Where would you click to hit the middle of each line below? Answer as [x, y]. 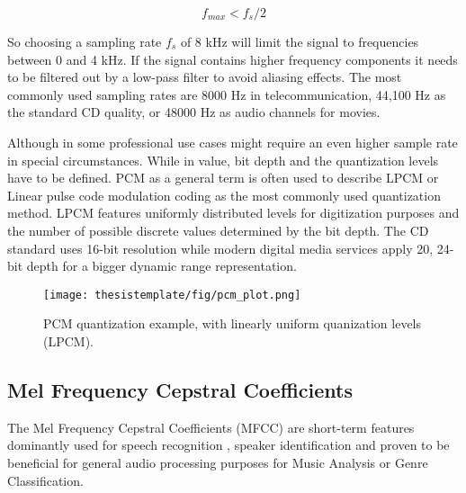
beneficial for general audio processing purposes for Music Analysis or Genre [218, 462]
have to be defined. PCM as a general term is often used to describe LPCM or [223, 178]
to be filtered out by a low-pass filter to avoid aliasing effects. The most [205, 77]
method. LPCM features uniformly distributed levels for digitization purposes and [233, 213]
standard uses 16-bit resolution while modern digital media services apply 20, [220, 248]
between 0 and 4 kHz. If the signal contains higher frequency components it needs [233, 59]
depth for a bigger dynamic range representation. [161, 266]
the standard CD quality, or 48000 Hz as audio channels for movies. [194, 112]
